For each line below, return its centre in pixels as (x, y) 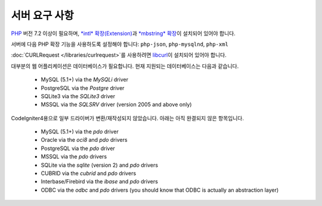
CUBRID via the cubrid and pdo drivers (89, 173)
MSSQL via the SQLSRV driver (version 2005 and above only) (116, 105)
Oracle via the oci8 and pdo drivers (84, 140)
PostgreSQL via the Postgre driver (83, 88)
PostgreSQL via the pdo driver (78, 148)
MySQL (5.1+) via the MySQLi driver (84, 80)
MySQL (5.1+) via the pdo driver (80, 132)
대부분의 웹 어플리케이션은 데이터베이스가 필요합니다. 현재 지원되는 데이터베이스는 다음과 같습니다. (125, 66)
